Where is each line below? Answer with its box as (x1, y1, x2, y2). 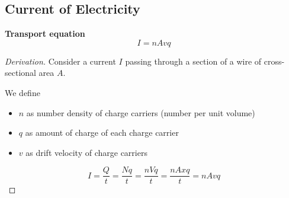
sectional (5, 66, 36, 79)
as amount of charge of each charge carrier (25, 126, 179, 139)
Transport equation (5, 27, 85, 40)
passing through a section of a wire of (125, 55, 262, 67)
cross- (264, 55, 285, 67)
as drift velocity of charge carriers (25, 146, 147, 158)
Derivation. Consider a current (5, 55, 116, 67)
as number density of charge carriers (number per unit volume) (26, 106, 255, 119)
